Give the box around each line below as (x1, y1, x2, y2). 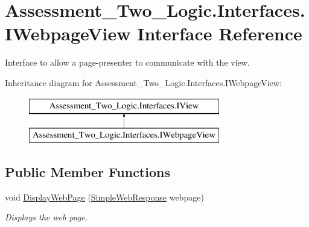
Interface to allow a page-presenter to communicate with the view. (5, 56, 250, 69)
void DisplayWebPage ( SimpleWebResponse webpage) (5, 190, 204, 203)
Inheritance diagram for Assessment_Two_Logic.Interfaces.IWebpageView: (5, 76, 282, 89)
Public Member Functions (5, 163, 170, 181)
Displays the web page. (5, 211, 88, 223)
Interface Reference (137, 21, 302, 46)
